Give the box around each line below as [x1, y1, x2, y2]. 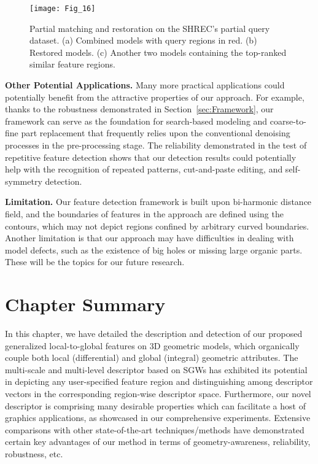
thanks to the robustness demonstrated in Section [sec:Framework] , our [5, 102, 274, 115]
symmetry [5, 174, 42, 187]
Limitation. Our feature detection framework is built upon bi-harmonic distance [5, 195, 312, 208]
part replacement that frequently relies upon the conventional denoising [21, 126, 290, 139]
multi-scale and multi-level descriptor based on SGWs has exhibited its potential [5, 363, 308, 376]
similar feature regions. [29, 58, 115, 71]
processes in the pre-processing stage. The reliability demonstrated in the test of [5, 139, 307, 151]
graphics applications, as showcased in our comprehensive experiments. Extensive [5, 411, 311, 424]
